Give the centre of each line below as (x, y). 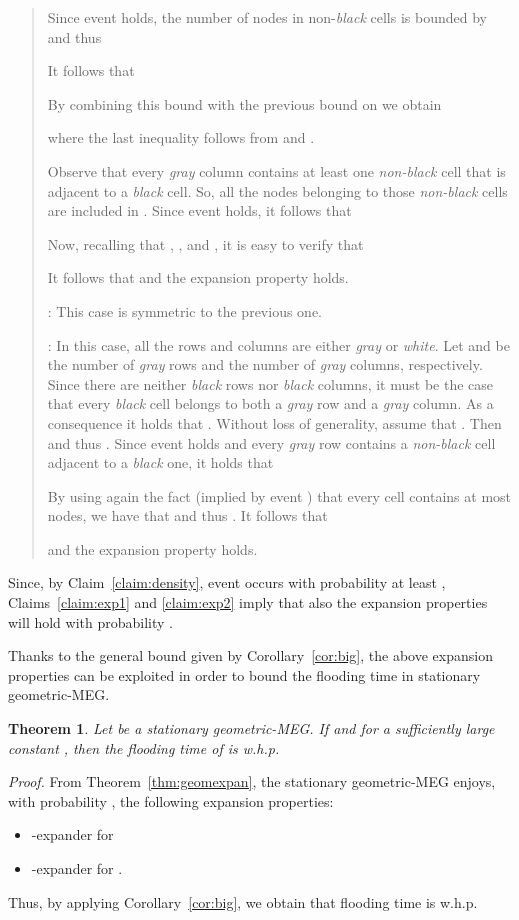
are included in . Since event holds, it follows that (199, 210)
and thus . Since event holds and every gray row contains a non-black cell (271, 442)
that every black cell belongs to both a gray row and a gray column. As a (270, 403)
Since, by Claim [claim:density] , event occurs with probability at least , (227, 582)
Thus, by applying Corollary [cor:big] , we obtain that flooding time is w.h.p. (243, 901)
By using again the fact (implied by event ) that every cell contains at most (279, 495)
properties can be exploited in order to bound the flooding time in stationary (244, 674)
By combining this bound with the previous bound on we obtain (244, 103)
